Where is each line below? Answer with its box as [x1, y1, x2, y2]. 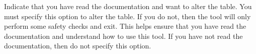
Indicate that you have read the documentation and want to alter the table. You [4, 1, 252, 11]
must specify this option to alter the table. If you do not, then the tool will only [4, 11, 251, 21]
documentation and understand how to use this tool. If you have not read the [4, 30, 243, 41]
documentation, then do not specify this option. [4, 40, 151, 51]
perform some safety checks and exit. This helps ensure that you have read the [4, 21, 246, 31]
